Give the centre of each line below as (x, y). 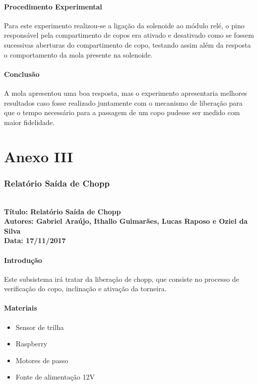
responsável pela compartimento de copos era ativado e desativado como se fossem (129, 35)
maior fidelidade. (29, 122)
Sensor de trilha (40, 327)
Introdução (23, 260)
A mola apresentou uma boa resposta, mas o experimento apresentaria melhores (126, 93)
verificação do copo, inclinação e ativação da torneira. (85, 289)
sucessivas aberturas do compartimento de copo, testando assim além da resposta (128, 44)
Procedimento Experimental (53, 6)
